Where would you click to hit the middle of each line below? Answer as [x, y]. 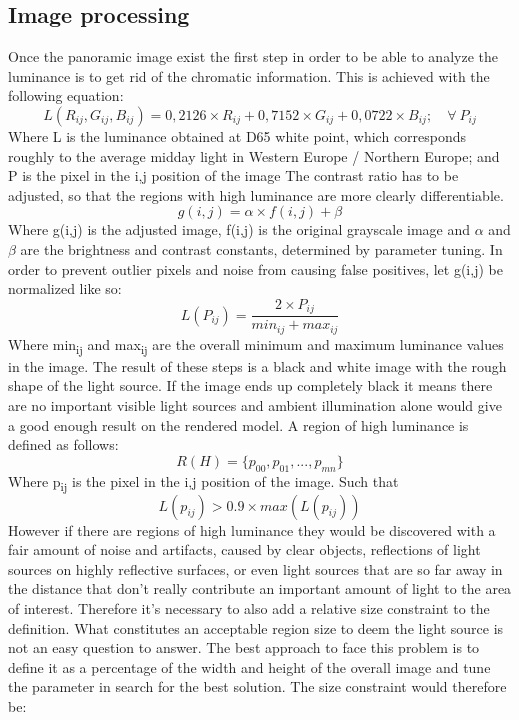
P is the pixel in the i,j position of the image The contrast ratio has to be [233, 175]
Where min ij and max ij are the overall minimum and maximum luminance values [256, 345]
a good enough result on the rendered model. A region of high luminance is [238, 424]
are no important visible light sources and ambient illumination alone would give [255, 404]
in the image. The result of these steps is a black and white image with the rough [257, 365]
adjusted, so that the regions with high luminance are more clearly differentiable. [256, 194]
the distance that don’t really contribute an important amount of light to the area [260, 588]
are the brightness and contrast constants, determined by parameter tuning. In [261, 248]
